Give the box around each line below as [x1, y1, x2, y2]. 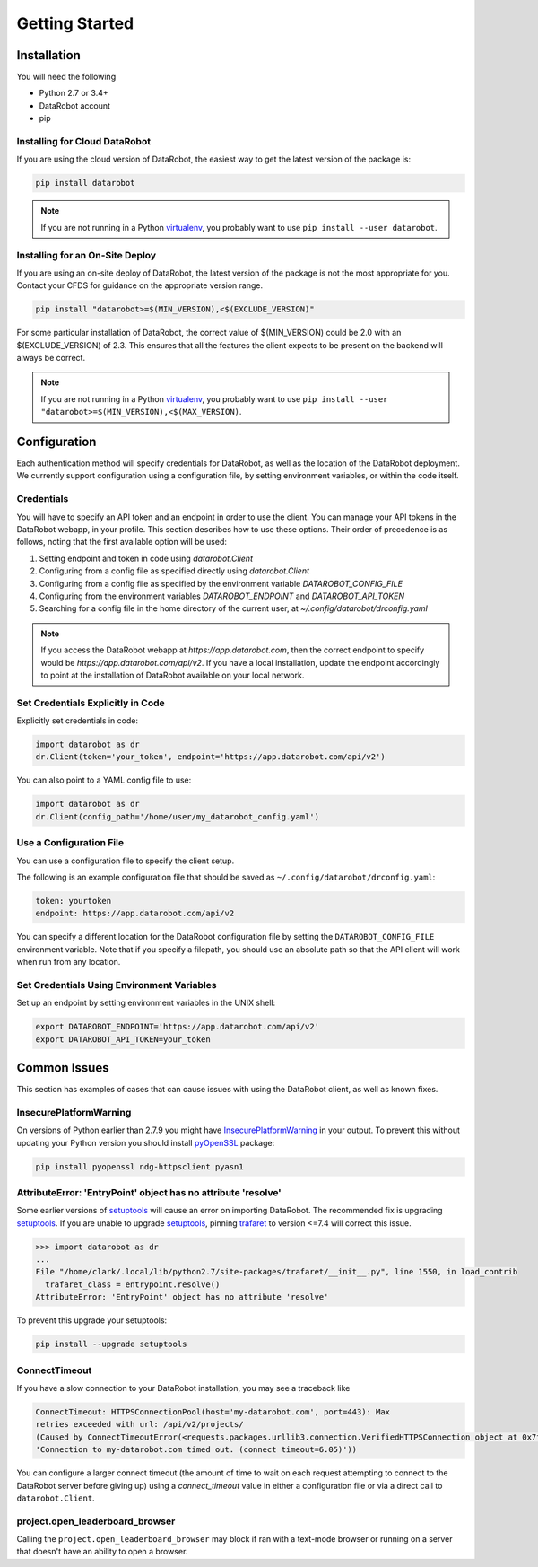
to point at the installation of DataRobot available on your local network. [40, 670, 305, 680]
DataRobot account [39, 100, 111, 111]
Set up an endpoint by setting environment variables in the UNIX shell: [16, 997, 276, 1009]
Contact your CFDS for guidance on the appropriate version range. [16, 280, 264, 291]
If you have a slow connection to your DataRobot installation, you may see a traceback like [16, 1382, 351, 1393]
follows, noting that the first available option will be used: [16, 537, 228, 547]
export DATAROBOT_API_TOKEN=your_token [35, 1034, 211, 1045]
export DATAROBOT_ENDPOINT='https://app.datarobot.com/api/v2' [35, 1021, 320, 1032]
